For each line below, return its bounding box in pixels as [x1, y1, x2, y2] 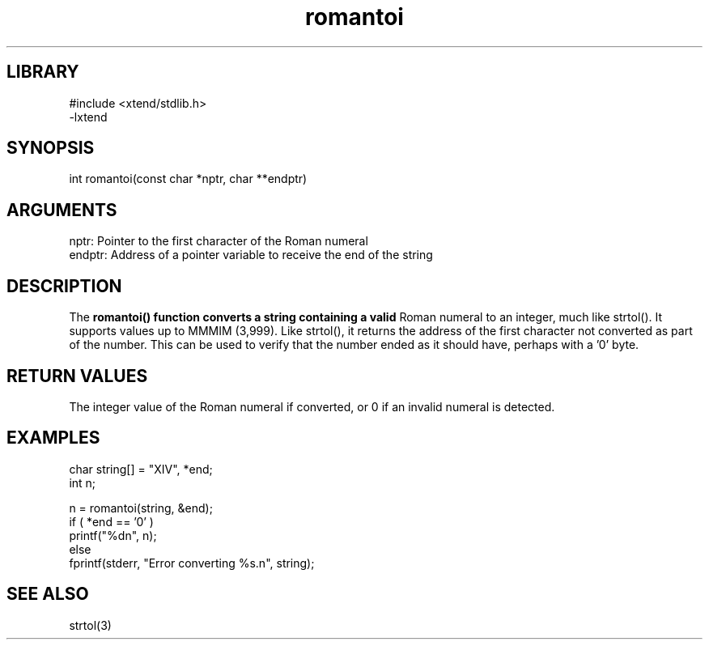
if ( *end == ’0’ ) [69, 514, 154, 529]
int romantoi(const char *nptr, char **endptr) [69, 172, 308, 186]
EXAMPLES [6, 427, 100, 448]
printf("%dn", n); [69, 528, 157, 542]
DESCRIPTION [6, 275, 122, 296]
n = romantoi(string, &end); [69, 500, 213, 515]
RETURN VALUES [6, 365, 148, 386]
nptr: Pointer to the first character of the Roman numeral [69, 234, 368, 249]
